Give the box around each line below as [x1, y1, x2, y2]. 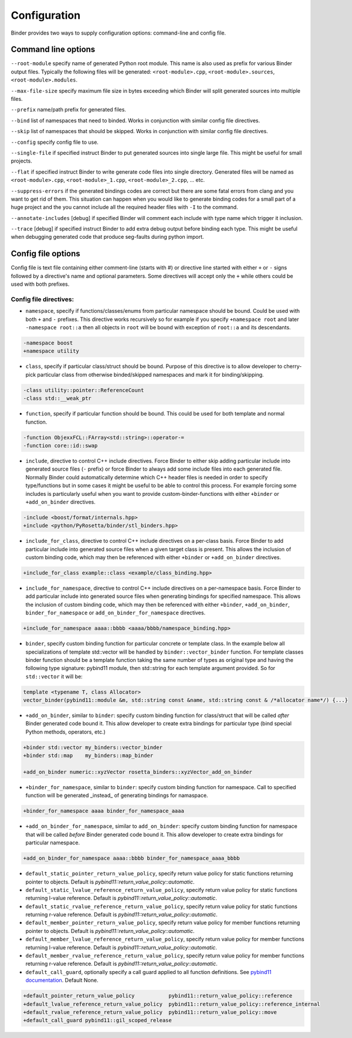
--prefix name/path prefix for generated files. [11, 106, 126, 113]
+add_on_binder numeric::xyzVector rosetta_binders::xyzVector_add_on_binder [23, 769, 252, 776]
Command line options [11, 45, 96, 55]
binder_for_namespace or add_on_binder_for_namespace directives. [25, 609, 205, 616]
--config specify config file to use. [11, 138, 99, 146]
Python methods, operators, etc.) [25, 728, 106, 735]
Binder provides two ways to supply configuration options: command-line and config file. [11, 29, 226, 36]
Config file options [11, 249, 80, 259]
